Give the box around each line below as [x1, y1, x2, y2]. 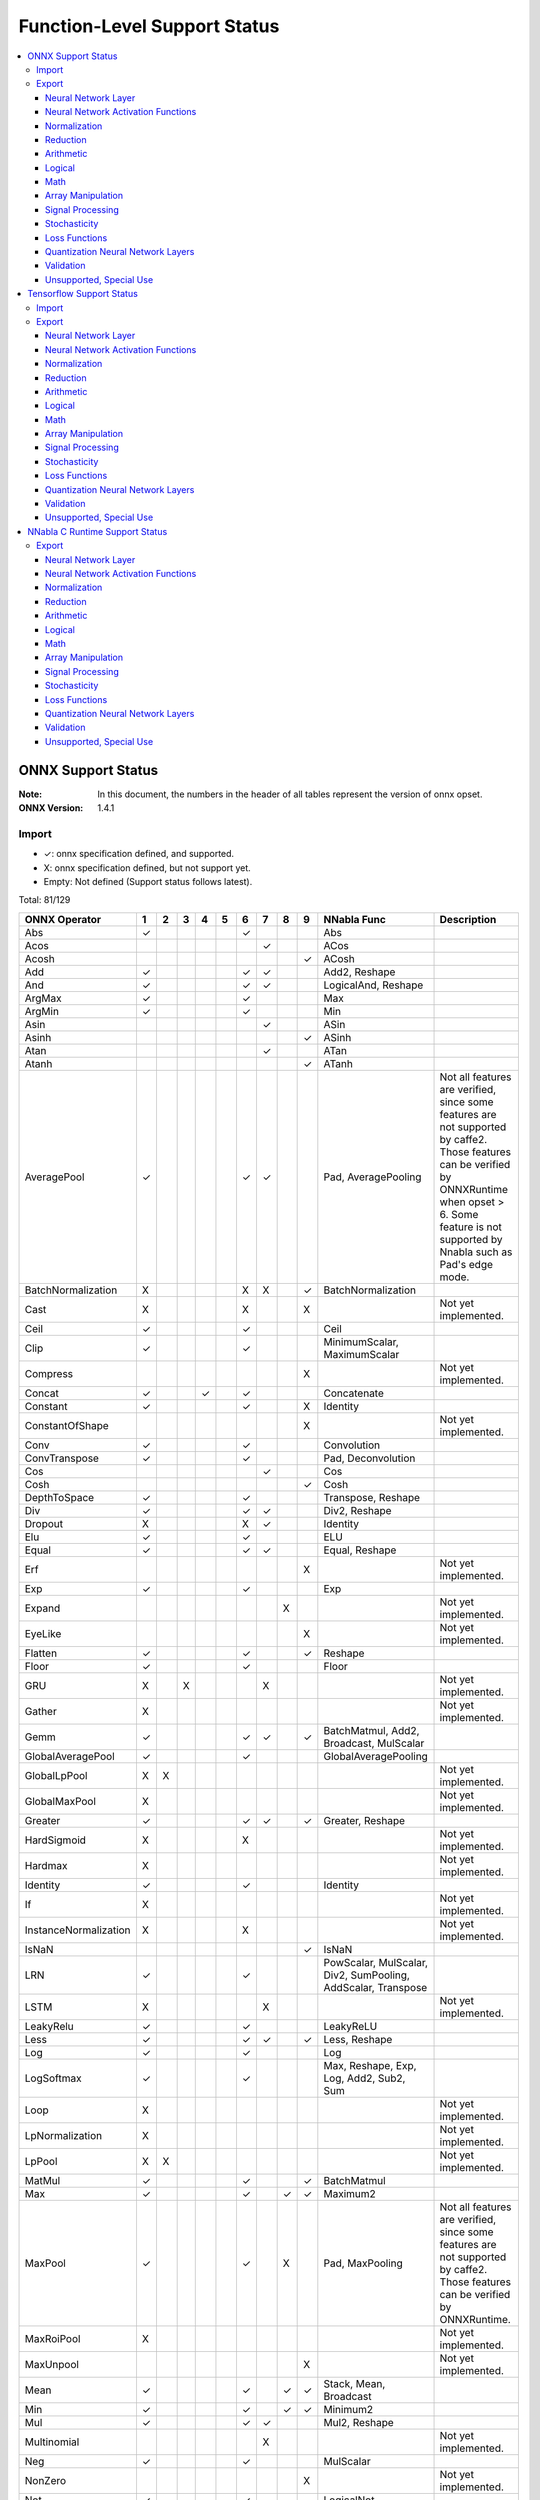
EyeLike [24, 1626, 62, 1640]
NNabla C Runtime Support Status [27, 525, 168, 537]
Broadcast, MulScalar [323, 1736, 425, 1750]
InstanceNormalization [24, 1923, 131, 1937]
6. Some [439, 1207, 479, 1221]
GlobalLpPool [24, 1768, 88, 1782]
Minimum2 [323, 2402, 374, 2416]
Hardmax [24, 1858, 68, 1872]
